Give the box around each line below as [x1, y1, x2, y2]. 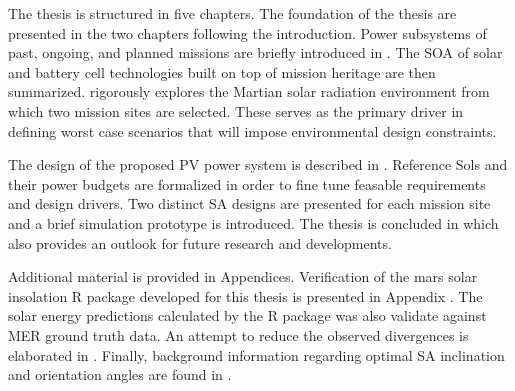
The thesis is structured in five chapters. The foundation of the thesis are [8, 3, 457, 23]
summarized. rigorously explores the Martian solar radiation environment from [8, 81, 490, 102]
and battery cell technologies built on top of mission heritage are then [8, 61, 436, 82]
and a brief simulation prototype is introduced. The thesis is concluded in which [8, 212, 499, 233]
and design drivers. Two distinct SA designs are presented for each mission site [8, 193, 491, 214]
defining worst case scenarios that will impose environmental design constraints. [8, 120, 497, 141]
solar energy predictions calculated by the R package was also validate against [8, 305, 487, 326]
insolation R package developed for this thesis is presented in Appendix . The [8, 285, 483, 306]
